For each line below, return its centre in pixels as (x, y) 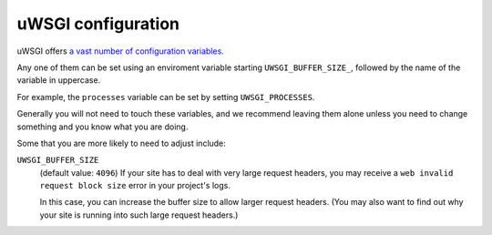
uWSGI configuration (98, 24)
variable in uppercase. (59, 80)
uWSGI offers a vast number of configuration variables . (121, 51)
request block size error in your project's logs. (135, 186)
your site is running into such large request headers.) (139, 215)
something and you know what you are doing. (102, 127)
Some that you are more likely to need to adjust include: (122, 143)
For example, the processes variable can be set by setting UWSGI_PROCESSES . (166, 97)
